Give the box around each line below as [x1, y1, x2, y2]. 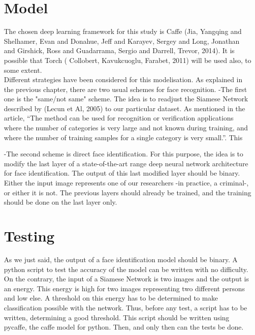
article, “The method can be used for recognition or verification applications [4, 113, 234, 123]
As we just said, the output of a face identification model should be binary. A [4, 254, 238, 264]
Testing [4, 226, 55, 245]
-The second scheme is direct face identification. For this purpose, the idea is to [4, 149, 244, 159]
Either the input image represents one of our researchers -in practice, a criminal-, [4, 178, 249, 188]
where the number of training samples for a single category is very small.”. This [4, 132, 243, 142]
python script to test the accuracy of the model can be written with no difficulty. [4, 264, 249, 274]
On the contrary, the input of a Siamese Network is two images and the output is [4, 274, 249, 284]
